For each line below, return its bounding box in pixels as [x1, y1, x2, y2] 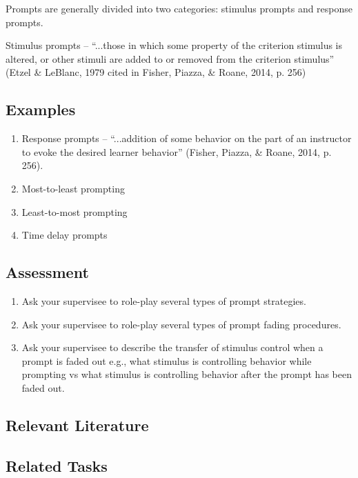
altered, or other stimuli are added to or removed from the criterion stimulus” [6, 51, 335, 66]
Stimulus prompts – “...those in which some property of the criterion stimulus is [6, 38, 343, 52]
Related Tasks [6, 455, 108, 476]
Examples [6, 99, 76, 120]
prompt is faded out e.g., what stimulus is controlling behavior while [21, 353, 312, 368]
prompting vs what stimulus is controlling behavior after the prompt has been [21, 367, 352, 381]
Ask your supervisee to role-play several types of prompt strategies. [21, 293, 306, 308]
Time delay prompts [21, 228, 108, 242]
